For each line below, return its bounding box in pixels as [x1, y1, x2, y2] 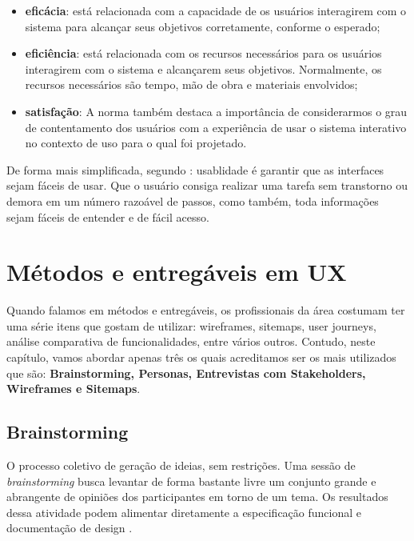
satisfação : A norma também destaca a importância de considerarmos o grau [25, 102, 408, 119]
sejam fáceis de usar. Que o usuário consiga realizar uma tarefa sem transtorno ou [6, 177, 408, 194]
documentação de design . [6, 519, 133, 536]
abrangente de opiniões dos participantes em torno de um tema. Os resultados [6, 488, 388, 505]
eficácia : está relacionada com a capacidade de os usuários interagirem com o [25, 2, 407, 18]
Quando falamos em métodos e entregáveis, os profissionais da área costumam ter [6, 302, 405, 319]
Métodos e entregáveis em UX [6, 255, 347, 288]
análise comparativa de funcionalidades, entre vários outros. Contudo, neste [6, 333, 376, 350]
